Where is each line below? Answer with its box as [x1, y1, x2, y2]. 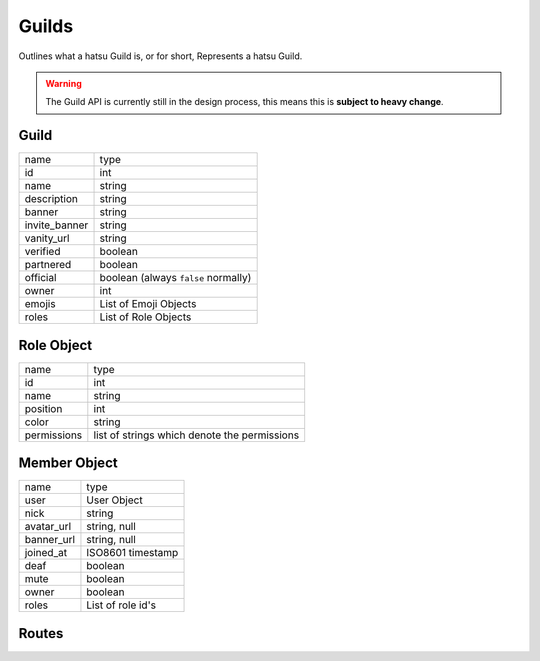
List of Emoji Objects [99, 297, 197, 311]
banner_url [24, 533, 75, 547]
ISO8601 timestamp [86, 546, 179, 560]
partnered [24, 258, 72, 272]
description [24, 192, 79, 206]
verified [24, 245, 61, 259]
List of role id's [86, 598, 157, 612]
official [24, 271, 57, 285]
